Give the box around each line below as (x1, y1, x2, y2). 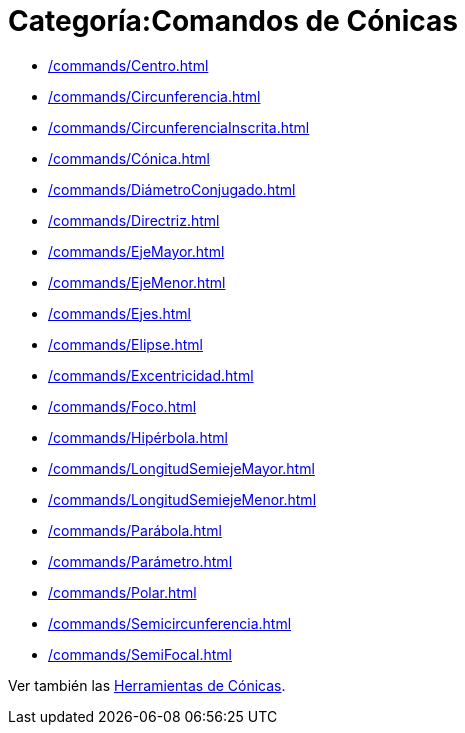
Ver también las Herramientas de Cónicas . (8, 676, 286, 694)
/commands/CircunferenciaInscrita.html (48, 118, 310, 136)
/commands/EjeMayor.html (48, 242, 225, 260)
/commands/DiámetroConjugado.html (48, 180, 296, 198)
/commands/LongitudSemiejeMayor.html (48, 459, 315, 477)
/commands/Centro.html (48, 56, 209, 74)
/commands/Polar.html (48, 583, 197, 601)
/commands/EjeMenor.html (48, 273, 226, 291)
